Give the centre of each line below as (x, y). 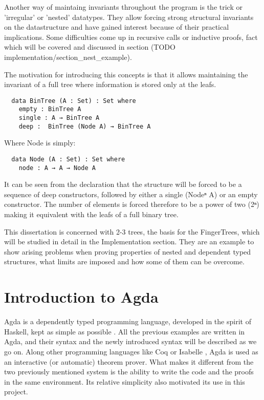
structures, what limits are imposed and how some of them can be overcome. (124, 261)
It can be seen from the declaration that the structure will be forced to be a (123, 184)
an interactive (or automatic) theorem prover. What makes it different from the (129, 361)
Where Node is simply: (40, 143)
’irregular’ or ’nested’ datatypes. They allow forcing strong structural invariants (129, 17)
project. (16, 392)
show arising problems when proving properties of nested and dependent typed (128, 251)
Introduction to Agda (81, 297)
